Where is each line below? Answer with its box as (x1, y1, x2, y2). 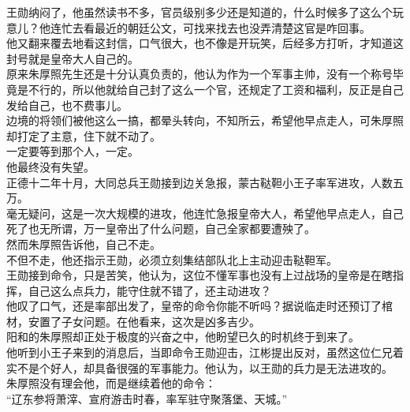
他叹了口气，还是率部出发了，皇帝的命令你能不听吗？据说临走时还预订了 (6, 298, 382, 314)
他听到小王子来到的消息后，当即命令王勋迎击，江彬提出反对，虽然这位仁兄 (6, 344, 393, 361)
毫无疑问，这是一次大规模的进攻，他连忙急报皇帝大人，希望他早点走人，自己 (6, 204, 404, 221)
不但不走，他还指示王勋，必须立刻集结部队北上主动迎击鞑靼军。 (6, 251, 337, 268)
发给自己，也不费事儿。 (6, 96, 128, 113)
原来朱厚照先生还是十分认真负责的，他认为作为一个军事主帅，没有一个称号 (6, 66, 393, 82)
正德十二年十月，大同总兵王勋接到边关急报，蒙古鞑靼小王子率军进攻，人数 (6, 174, 393, 190)
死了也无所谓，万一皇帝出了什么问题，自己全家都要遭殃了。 (6, 220, 315, 237)
